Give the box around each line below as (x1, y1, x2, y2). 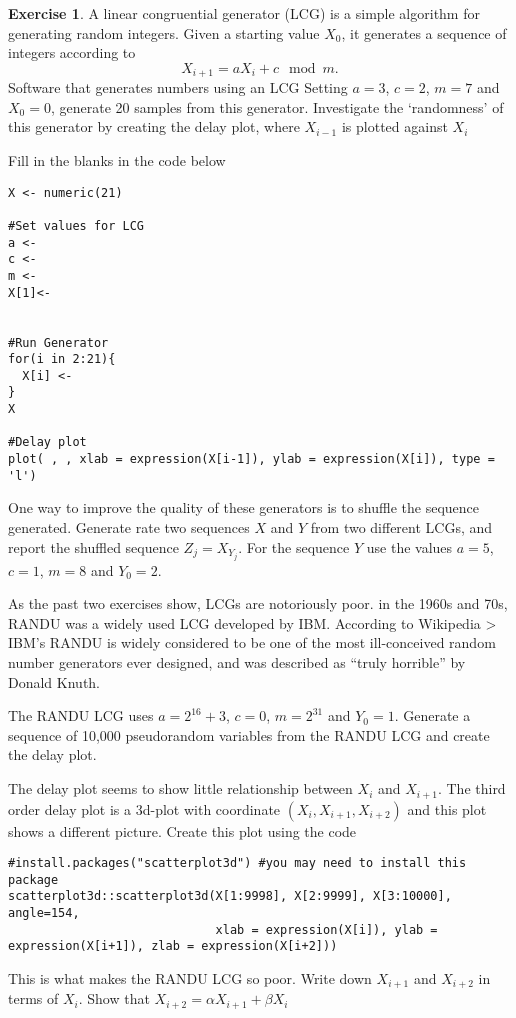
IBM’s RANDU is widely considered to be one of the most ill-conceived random (8, 632, 496, 653)
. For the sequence (238, 536, 350, 557)
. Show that (78, 988, 150, 1009)
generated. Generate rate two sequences (8, 517, 250, 538)
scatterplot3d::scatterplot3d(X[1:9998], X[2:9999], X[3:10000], (8, 889, 452, 904)
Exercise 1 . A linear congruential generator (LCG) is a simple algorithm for (8, 3, 480, 23)
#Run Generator (8, 335, 109, 350)
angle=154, (8, 906, 80, 921)
